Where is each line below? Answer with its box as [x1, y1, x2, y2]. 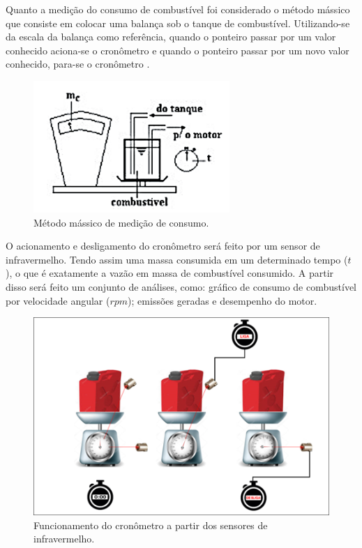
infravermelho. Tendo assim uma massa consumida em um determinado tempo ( [6, 252, 348, 266]
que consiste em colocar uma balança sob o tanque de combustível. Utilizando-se [6, 15, 350, 30]
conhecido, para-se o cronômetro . [6, 56, 150, 71]
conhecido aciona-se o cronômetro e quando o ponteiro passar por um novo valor [6, 43, 349, 57]
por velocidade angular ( [6, 293, 110, 307]
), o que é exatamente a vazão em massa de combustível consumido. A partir [6, 266, 334, 280]
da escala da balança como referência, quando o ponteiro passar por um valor [6, 29, 336, 44]
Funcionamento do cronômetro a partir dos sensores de [33, 517, 268, 532]
